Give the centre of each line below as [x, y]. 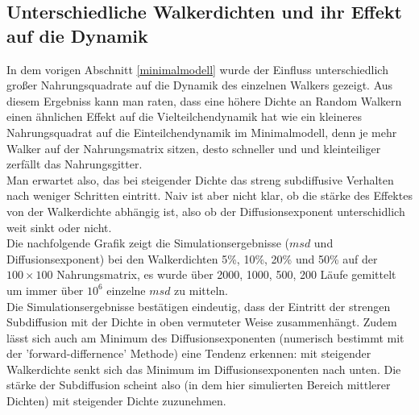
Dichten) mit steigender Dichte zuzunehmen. [116, 401]
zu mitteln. [201, 290]
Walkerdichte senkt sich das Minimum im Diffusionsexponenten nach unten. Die [204, 369]
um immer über [45, 290]
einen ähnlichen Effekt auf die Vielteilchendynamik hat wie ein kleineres [184, 116]
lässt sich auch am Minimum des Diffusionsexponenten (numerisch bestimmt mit [205, 337]
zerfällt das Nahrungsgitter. [75, 164]
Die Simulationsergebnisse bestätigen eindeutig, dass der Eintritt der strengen [199, 306]
